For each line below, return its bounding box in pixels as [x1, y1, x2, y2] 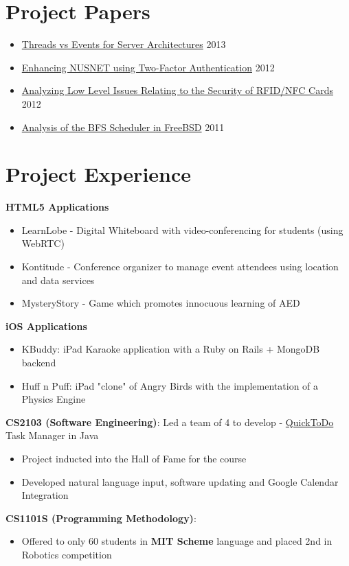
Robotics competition [21, 547, 112, 561]
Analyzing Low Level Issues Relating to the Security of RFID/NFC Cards [21, 83, 334, 97]
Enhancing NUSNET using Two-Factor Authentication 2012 [21, 60, 275, 74]
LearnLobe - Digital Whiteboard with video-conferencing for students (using [21, 222, 344, 237]
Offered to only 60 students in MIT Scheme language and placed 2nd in [21, 534, 333, 548]
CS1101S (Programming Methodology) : [5, 510, 196, 525]
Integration [21, 488, 69, 502]
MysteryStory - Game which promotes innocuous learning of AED [21, 296, 300, 310]
